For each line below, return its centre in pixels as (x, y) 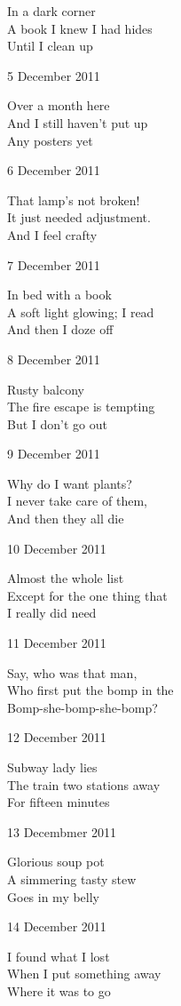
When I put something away (84, 974)
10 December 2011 (57, 548)
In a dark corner (51, 11)
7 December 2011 (54, 264)
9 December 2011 (54, 454)
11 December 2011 (57, 643)
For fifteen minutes (59, 802)
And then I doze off (60, 329)
